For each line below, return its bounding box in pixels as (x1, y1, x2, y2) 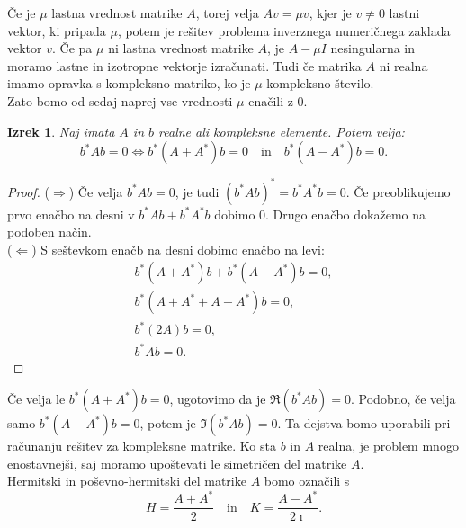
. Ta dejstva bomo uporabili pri (277, 414, 451, 433)
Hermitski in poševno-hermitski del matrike (7, 471, 246, 490)
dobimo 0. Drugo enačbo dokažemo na (214, 204, 426, 223)
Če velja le (7, 389, 66, 408)
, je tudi (175, 182, 220, 201)
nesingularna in (330, 39, 416, 58)
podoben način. (7, 222, 92, 241)
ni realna (379, 56, 428, 75)
